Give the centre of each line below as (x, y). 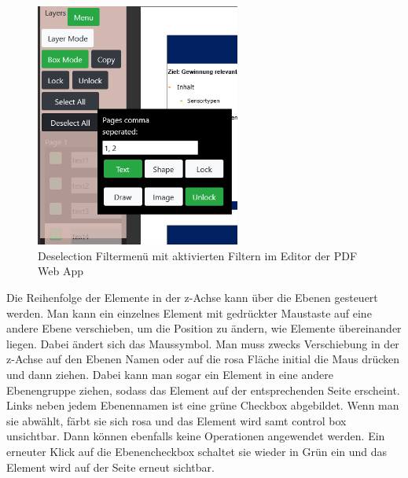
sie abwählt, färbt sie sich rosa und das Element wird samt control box (176, 420)
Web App (61, 271)
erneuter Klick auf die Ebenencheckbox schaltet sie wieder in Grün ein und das (197, 451)
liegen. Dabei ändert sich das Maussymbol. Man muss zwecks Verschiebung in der (203, 343)
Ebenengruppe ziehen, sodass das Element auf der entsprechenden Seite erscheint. (203, 390)
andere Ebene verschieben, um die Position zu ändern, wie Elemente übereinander (204, 328)
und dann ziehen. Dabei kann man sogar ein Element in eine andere (170, 374)
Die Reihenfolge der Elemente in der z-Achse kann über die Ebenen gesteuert (192, 297)
